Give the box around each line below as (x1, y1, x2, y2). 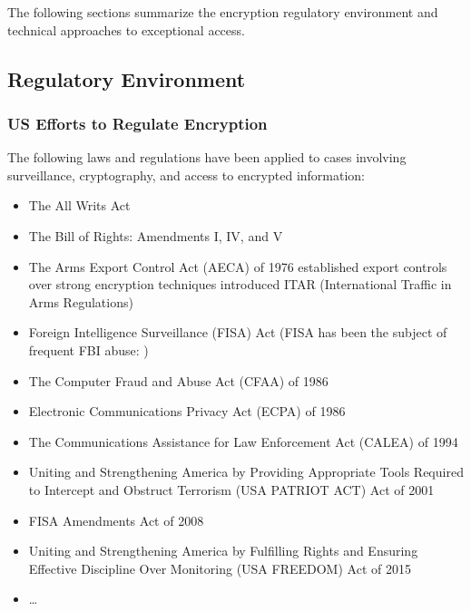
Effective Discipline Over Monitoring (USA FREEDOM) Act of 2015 (28, 558, 411, 577)
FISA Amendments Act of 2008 (28, 510, 204, 529)
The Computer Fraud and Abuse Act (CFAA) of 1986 (28, 371, 329, 390)
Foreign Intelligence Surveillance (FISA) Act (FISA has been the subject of (28, 323, 447, 342)
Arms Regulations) (28, 292, 133, 311)
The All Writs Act (28, 196, 131, 215)
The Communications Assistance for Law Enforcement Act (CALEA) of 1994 (28, 432, 458, 451)
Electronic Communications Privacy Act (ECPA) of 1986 (28, 402, 346, 421)
